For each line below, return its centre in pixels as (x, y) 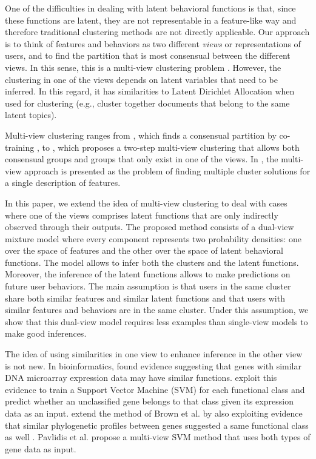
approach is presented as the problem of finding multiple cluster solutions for (167, 170)
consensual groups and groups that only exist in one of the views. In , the (142, 159)
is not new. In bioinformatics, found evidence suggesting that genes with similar (153, 365)
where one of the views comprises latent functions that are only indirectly (142, 215)
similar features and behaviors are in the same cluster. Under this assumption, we (157, 310)
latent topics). (31, 115)
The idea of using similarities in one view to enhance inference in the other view (154, 354)
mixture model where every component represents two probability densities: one (153, 238)
